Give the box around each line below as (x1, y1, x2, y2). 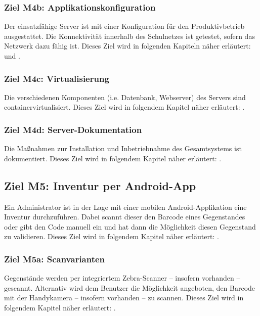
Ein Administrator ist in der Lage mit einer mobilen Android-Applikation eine (4, 201, 247, 212)
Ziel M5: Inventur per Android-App (4, 177, 196, 193)
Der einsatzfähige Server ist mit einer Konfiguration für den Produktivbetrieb (4, 21, 245, 31)
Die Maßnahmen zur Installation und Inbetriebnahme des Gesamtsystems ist (4, 143, 242, 154)
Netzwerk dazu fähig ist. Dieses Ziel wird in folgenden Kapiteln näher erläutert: (4, 40, 251, 51)
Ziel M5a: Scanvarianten (4, 252, 105, 265)
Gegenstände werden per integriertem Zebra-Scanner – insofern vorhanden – (4, 273, 240, 283)
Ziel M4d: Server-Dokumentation (4, 123, 142, 136)
